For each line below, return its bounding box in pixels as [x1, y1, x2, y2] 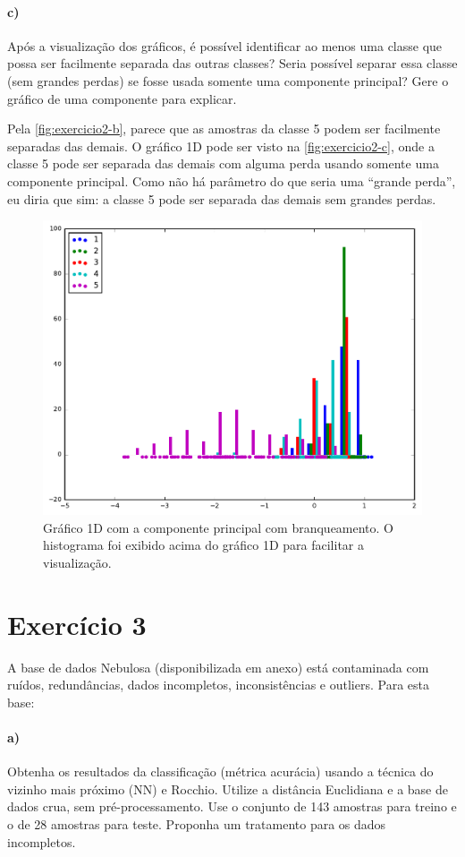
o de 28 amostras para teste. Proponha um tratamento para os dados [7, 815, 386, 834]
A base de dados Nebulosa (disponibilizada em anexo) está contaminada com [7, 657, 429, 676]
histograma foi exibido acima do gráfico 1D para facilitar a [43, 536, 365, 554]
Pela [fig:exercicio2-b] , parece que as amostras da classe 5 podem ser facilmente [7, 119, 441, 138]
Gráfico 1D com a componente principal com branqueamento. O [43, 518, 394, 536]
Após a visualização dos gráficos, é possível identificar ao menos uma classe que [7, 36, 443, 55]
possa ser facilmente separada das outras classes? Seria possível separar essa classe [7, 54, 458, 73]
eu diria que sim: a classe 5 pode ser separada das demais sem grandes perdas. [7, 189, 436, 208]
